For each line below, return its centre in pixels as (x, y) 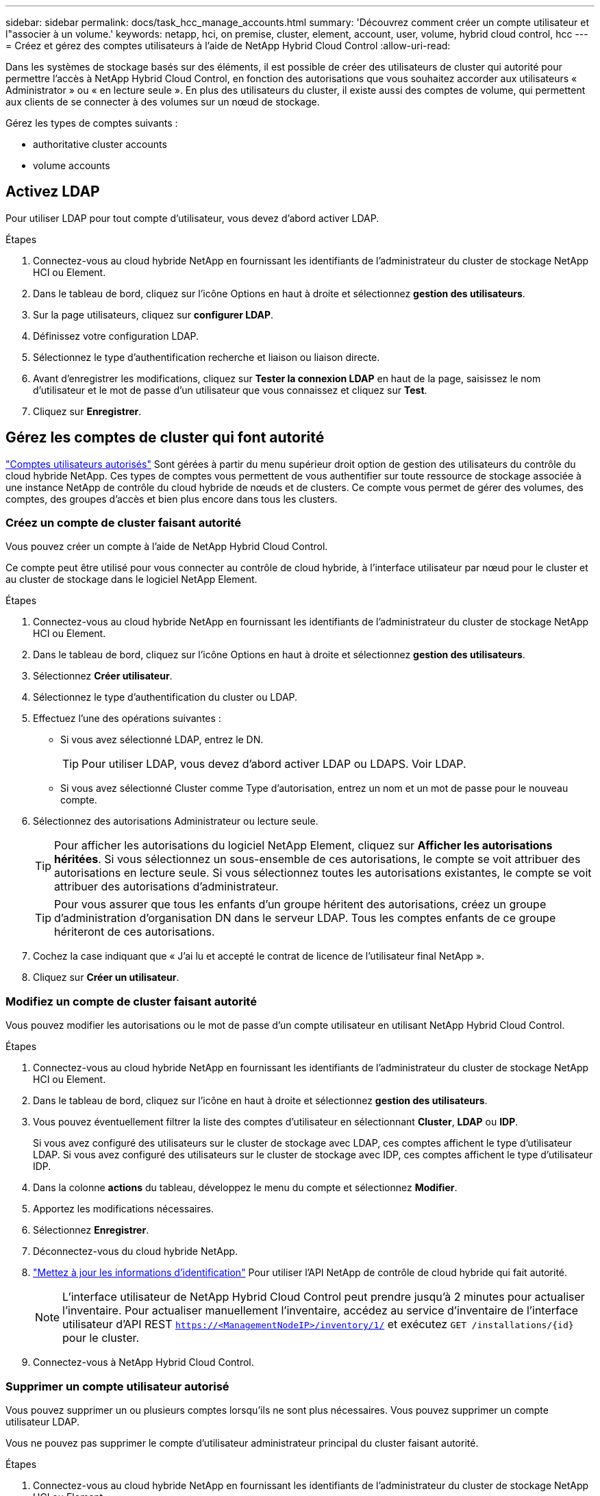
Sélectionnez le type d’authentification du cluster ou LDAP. (165, 697)
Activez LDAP (53, 192)
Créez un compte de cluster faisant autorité (123, 523)
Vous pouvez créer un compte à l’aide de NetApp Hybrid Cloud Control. (167, 547)
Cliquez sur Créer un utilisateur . (106, 977)
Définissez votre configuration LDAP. (116, 336)
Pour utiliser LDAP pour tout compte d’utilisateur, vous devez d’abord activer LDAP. (192, 218)
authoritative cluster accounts (100, 144)
